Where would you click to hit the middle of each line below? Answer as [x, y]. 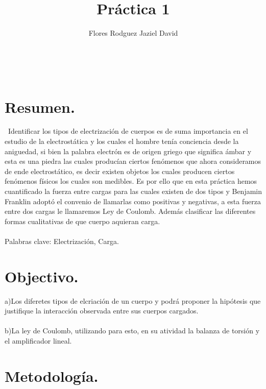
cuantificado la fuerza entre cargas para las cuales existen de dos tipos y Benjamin [133, 191]
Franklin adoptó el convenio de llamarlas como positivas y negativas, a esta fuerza [133, 201]
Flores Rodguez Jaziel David [133, 33]
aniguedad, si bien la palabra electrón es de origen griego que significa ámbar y [128, 151]
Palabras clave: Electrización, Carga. [62, 241]
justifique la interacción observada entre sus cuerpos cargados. [102, 311]
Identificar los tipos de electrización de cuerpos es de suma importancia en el [128, 131]
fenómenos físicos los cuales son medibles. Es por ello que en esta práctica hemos [131, 181]
